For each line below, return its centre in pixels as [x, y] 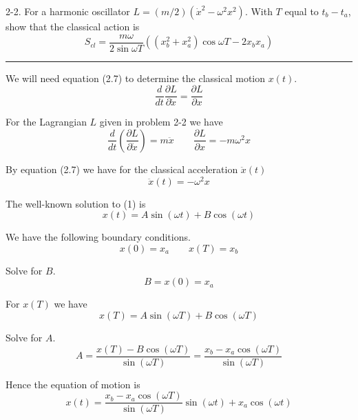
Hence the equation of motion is [73, 384]
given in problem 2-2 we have [161, 122]
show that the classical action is [73, 26]
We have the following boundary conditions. [98, 237]
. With [259, 11]
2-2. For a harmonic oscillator [68, 11]
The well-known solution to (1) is [76, 203]
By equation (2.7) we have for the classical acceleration [122, 169]
